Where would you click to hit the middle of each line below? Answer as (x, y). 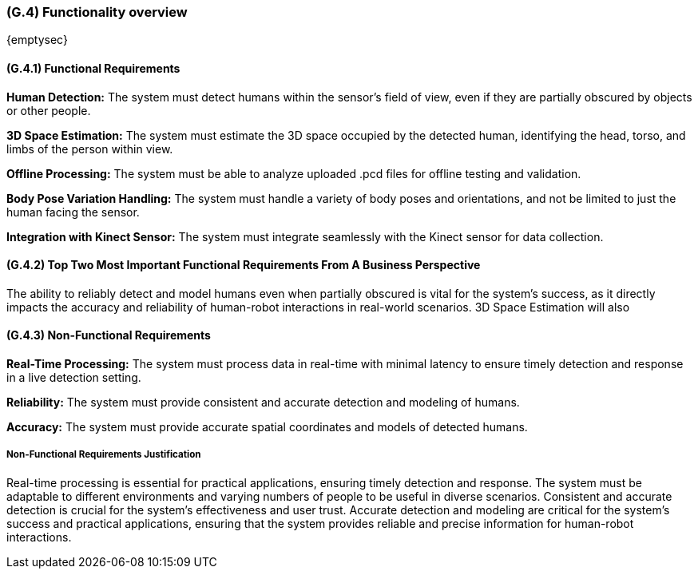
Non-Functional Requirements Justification (104, 455)
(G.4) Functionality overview (97, 12)
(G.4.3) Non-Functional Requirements (109, 335)
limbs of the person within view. (90, 149)
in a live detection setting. (74, 378)
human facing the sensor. (73, 212)
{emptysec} (37, 40)
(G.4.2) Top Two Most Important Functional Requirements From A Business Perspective (244, 265)
